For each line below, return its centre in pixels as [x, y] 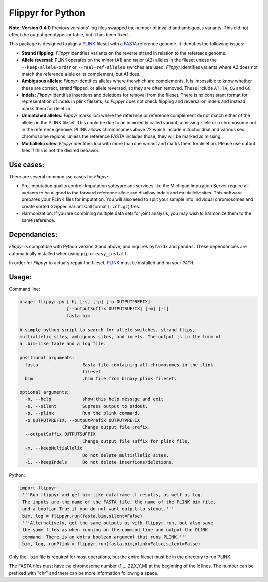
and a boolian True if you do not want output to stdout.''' [98, 509]
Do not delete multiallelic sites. [126, 455]
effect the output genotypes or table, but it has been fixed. [69, 34]
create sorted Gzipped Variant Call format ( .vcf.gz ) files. [81, 206]
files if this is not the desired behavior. [61, 150]
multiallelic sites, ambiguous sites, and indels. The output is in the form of [120, 337]
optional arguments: [44, 392]
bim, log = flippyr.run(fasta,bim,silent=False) [83, 516]
